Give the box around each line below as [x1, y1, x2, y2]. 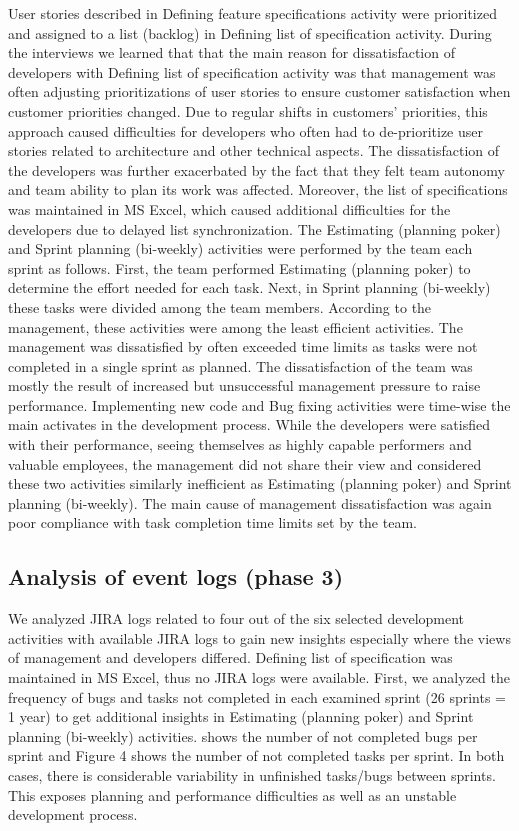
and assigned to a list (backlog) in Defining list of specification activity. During [8, 22, 492, 43]
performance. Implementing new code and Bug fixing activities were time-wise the [8, 394, 511, 415]
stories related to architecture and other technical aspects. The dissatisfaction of [8, 140, 500, 161]
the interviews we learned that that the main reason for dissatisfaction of [8, 42, 455, 63]
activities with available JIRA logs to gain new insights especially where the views [8, 627, 511, 648]
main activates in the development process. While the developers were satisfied [8, 414, 490, 435]
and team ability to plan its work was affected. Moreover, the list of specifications [8, 179, 508, 200]
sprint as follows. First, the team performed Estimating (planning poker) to [8, 257, 471, 278]
